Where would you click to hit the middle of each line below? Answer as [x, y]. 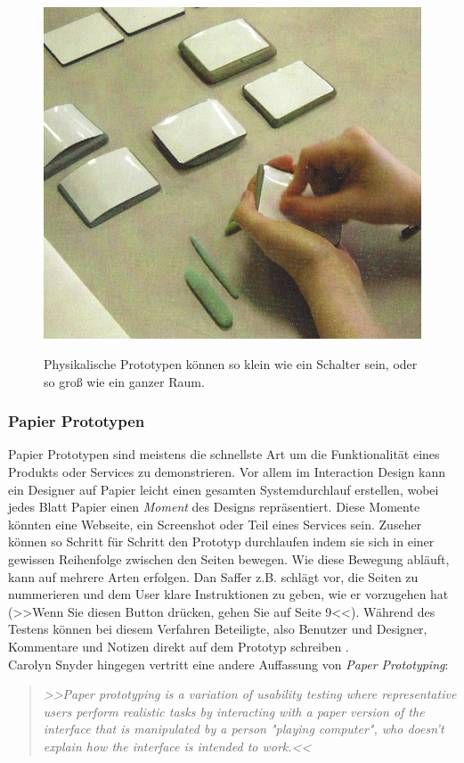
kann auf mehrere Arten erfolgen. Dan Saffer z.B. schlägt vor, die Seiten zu [213, 576]
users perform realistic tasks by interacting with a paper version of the [234, 711]
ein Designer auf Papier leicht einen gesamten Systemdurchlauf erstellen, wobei [224, 489]
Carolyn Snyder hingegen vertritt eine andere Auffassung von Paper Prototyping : [228, 664]
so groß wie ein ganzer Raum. [124, 381]
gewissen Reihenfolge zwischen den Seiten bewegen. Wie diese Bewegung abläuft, [229, 559]
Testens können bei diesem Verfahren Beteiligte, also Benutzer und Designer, [218, 629]
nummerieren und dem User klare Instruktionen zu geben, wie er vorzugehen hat [228, 594]
